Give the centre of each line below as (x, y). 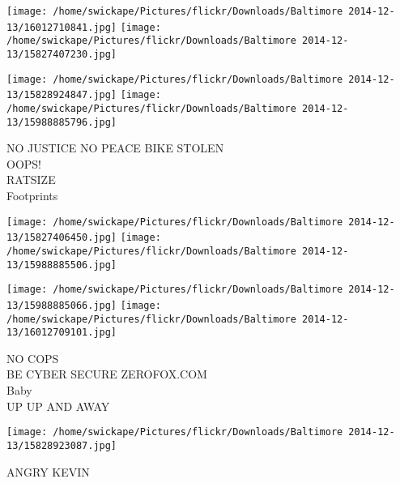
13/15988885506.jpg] (62, 265)
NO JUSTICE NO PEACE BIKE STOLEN (115, 148)
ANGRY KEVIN (48, 471)
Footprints (32, 196)
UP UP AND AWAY (58, 406)
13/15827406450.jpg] (62, 238)
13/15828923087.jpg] (62, 445)
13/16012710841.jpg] (62, 27)
